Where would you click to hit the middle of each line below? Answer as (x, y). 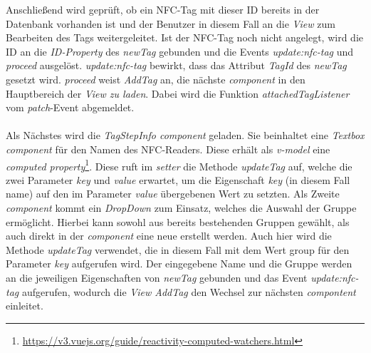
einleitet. (25, 306)
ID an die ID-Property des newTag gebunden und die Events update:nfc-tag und (180, 51)
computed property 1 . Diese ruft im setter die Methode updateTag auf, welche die (179, 165)
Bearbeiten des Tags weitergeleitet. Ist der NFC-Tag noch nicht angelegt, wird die (184, 37)
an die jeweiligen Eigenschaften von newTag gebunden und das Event (157, 277)
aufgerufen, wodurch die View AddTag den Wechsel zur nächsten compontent (189, 291)
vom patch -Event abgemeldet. (70, 107)
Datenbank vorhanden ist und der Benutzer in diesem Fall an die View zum (171, 23)
